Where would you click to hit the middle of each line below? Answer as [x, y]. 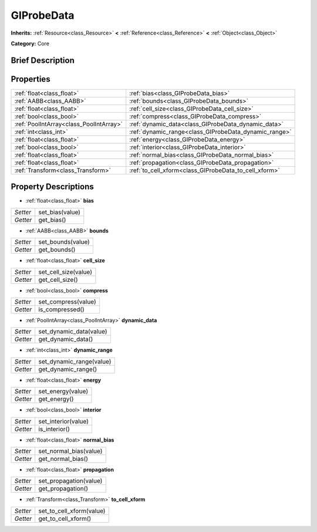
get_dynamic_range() [68, 369]
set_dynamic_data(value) [73, 332]
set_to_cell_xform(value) [72, 511]
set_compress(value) [67, 301]
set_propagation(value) [70, 481]
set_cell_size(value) [65, 272]
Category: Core [30, 43]
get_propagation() [63, 489]
